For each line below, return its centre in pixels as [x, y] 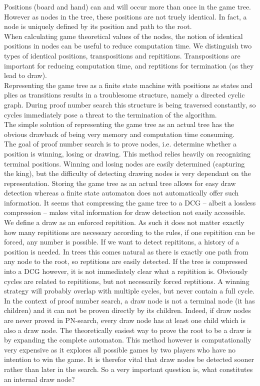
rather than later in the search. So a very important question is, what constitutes [128, 369]
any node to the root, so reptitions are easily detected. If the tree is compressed [126, 261]
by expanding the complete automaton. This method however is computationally [128, 340]
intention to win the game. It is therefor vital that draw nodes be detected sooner [129, 359]
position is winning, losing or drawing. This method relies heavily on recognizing [127, 153]
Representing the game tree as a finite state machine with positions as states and [128, 85]
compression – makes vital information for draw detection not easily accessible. [125, 212]
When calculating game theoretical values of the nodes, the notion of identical [123, 36]
